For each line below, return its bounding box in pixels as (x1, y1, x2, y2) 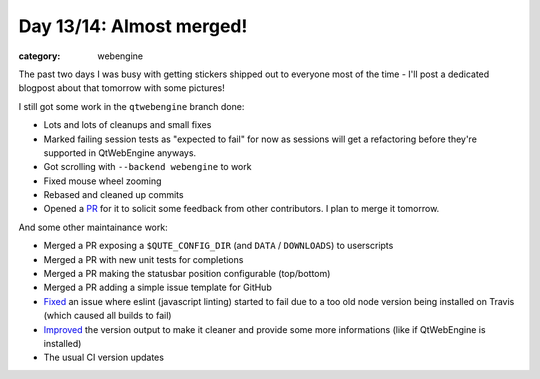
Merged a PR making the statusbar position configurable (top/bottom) (43, 268, 331, 280)
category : (18, 50, 61, 62)
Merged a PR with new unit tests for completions (43, 253, 244, 265)
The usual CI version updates (43, 351, 165, 364)
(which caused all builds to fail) (43, 310, 172, 322)
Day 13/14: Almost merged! (18, 15, 248, 37)
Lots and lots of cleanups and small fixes (43, 119, 212, 131)
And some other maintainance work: (18, 221, 169, 233)
